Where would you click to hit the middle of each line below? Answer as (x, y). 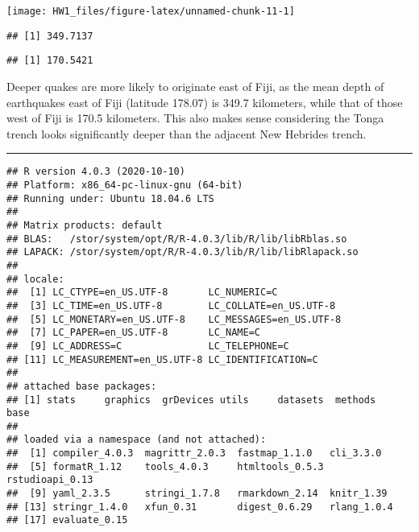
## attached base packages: (82, 386)
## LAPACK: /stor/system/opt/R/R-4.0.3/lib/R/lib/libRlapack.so (183, 252)
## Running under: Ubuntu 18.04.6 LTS (110, 198)
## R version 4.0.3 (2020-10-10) (96, 172)
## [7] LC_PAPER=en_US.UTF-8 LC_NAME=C (133, 333)
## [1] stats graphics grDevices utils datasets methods (191, 400)
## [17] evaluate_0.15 (67, 520)
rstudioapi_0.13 (50, 480)
